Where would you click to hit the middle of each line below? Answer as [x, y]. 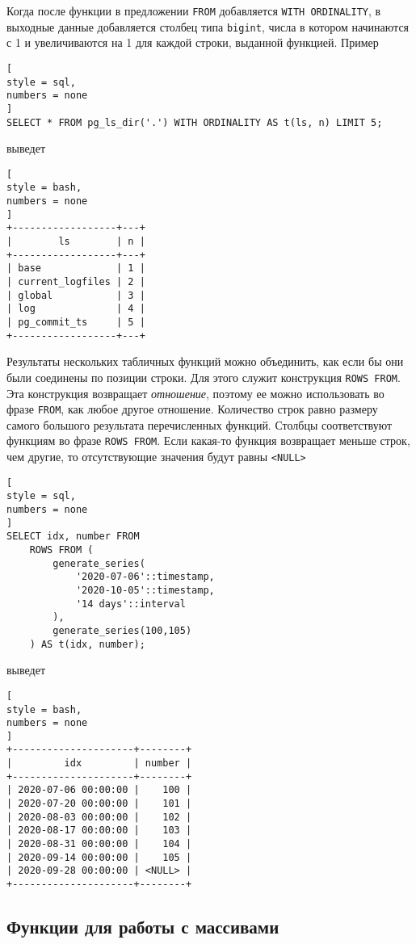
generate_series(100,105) [122, 630]
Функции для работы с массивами [143, 927]
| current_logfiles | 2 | [76, 282]
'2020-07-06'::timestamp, [145, 577]
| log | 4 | [76, 309]
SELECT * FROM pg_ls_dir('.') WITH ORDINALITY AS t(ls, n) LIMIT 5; [195, 122]
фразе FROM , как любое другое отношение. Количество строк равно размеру [192, 409]
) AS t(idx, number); [87, 644]
